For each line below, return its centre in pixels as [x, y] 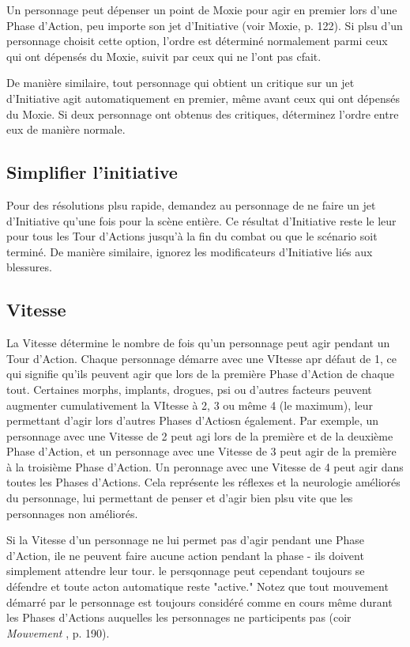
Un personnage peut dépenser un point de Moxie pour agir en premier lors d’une [202, 9]
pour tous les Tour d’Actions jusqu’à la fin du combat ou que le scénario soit [192, 236]
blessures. [29, 267]
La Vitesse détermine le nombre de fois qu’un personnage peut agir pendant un [198, 343]
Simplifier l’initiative [92, 172]
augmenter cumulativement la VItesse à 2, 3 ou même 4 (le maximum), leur [190, 405]
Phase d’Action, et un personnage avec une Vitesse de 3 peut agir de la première [201, 451]
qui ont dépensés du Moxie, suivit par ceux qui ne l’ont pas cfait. [164, 56]
